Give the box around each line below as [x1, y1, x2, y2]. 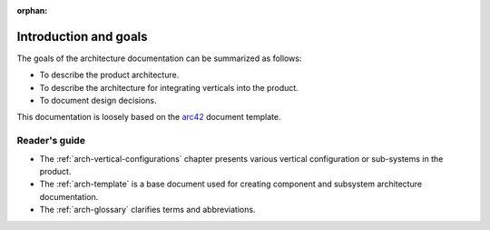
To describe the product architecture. [39, 69, 180, 81]
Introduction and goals [16, 28, 149, 45]
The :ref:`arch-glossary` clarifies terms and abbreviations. [39, 205, 256, 215]
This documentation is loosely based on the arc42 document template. [16, 112, 281, 123]
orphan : [16, 5, 48, 15]
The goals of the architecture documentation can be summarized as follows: [16, 53, 302, 64]
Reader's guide [16, 135, 86, 147]
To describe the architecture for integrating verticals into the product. [39, 82, 299, 93]
